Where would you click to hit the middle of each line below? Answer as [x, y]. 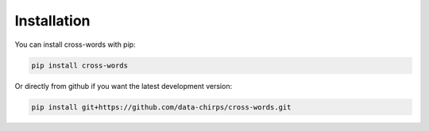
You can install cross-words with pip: [75, 44]
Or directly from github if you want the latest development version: [124, 86]
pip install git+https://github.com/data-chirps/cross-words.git [161, 107]
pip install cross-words [80, 65]
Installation [52, 21]
